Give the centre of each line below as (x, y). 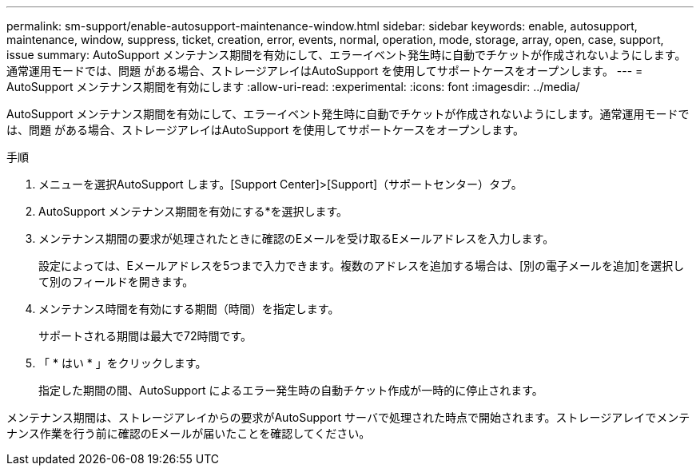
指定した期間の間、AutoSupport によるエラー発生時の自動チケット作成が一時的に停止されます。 (291, 390)
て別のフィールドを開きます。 (116, 282)
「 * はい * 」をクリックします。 (123, 363)
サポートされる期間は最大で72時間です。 (145, 336)
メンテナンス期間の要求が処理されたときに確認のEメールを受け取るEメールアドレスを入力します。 (296, 238)
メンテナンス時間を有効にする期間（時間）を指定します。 (189, 309)
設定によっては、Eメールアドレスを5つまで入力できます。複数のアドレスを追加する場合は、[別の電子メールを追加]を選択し (362, 266)
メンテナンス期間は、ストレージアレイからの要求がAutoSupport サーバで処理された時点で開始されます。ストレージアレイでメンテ (348, 417)
